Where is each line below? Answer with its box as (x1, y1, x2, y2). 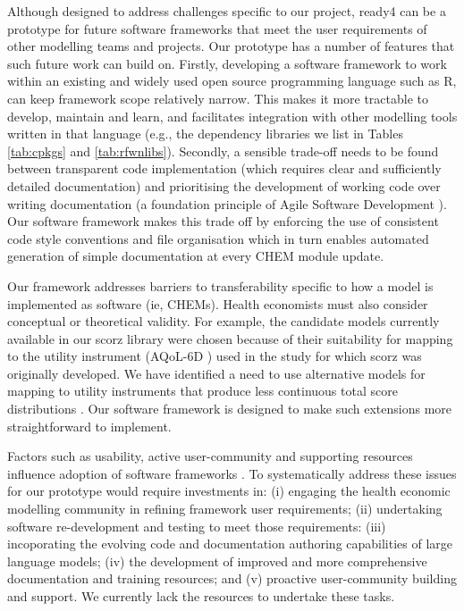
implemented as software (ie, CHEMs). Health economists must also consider (7, 294, 428, 313)
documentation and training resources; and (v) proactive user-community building (7, 569, 457, 588)
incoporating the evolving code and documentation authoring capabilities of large (7, 534, 453, 553)
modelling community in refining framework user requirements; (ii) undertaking (7, 499, 443, 518)
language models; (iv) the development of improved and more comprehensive (7, 551, 427, 570)
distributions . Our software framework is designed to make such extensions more (7, 399, 452, 418)
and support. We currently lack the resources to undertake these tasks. (7, 587, 395, 605)
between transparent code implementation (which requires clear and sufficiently (7, 159, 442, 178)
